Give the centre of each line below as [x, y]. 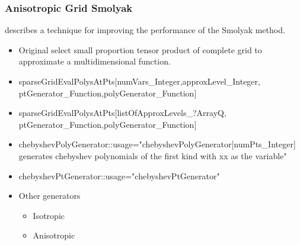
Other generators [50, 196]
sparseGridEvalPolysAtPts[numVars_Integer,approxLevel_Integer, [139, 81]
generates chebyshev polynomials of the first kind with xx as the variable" [153, 155]
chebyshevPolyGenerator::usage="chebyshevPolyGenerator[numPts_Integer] [157, 144]
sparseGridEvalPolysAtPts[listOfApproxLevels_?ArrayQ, [122, 113]
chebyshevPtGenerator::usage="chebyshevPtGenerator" [119, 175]
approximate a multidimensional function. [95, 61]
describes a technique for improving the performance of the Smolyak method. [145, 30]
